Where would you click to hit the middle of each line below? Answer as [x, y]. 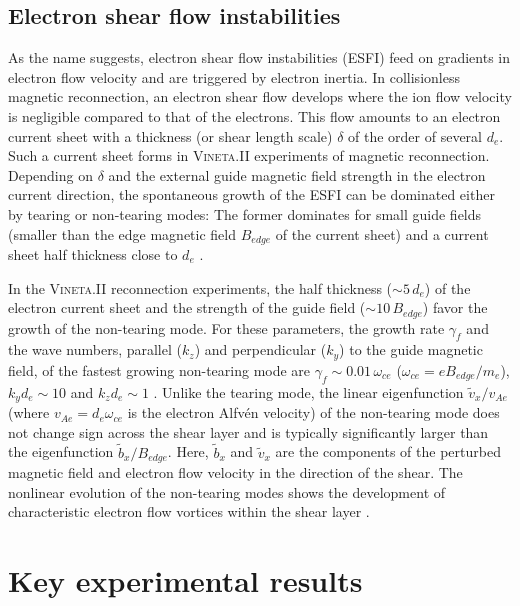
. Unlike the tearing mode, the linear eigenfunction [308, 391]
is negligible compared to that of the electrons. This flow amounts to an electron [254, 115]
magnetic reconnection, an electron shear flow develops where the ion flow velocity [260, 96]
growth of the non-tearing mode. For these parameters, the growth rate [226, 327]
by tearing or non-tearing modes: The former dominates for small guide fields [245, 213]
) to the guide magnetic [411, 349]
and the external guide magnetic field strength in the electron [297, 174]
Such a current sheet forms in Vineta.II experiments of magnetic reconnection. [249, 155]
